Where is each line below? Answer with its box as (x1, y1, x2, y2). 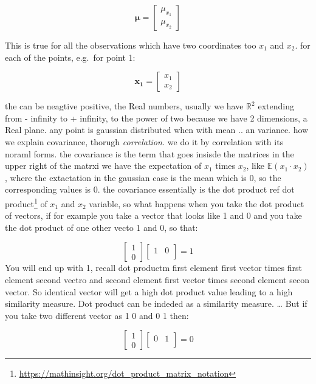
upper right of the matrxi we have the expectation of (5, 159, 202, 172)
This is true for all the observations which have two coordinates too (5, 39, 256, 51)
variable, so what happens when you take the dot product (89, 197, 304, 210)
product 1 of (5, 195, 47, 210)
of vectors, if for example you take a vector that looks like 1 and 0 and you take (5, 209, 302, 222)
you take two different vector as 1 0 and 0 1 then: (5, 309, 189, 321)
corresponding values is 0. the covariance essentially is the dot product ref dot (5, 183, 295, 196)
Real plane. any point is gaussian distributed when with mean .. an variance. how (5, 123, 309, 136)
